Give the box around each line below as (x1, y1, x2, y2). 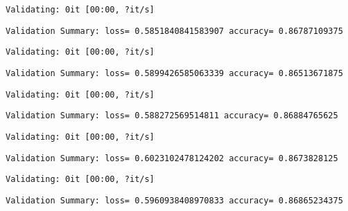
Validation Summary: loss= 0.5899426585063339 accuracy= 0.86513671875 (6, 68, 343, 78)
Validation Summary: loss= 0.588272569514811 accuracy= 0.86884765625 (6, 111, 338, 121)
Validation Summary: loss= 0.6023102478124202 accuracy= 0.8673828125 (6, 153, 338, 163)
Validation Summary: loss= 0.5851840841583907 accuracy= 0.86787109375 (6, 26, 343, 36)
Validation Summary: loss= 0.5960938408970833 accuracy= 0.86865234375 (6, 195, 343, 205)
